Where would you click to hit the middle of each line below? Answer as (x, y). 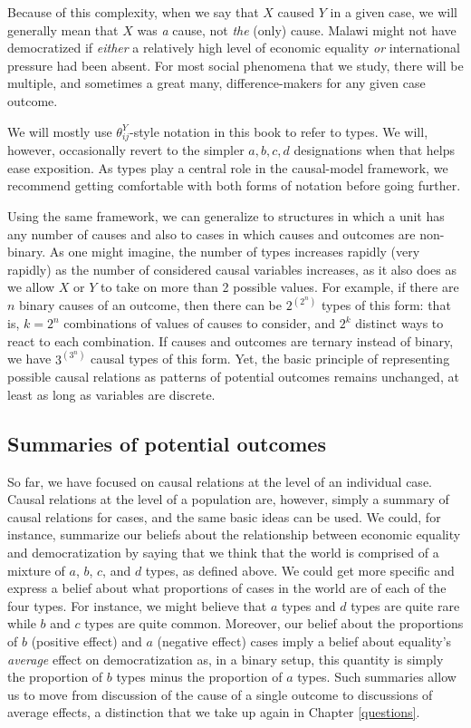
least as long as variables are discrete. (111, 394)
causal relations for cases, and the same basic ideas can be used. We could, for (224, 516)
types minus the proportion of (199, 677)
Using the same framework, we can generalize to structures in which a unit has (226, 216)
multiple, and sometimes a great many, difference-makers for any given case (216, 83)
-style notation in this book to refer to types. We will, (279, 131)
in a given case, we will (394, 12)
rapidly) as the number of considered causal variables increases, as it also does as (232, 269)
